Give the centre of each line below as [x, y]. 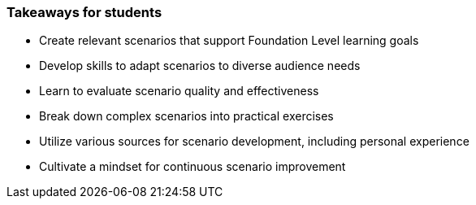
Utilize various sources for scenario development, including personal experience [254, 142]
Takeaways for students [84, 12]
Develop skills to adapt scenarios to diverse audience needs [200, 66]
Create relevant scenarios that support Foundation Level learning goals [229, 41]
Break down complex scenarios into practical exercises [186, 116]
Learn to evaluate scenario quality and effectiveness [179, 91]
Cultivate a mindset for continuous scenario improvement [193, 167]
